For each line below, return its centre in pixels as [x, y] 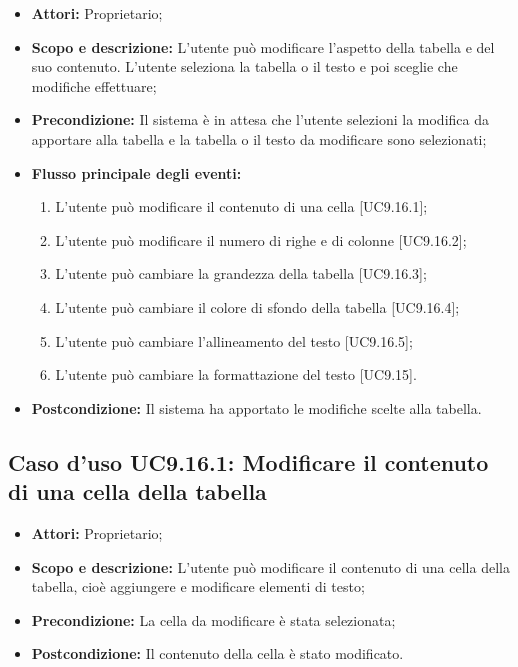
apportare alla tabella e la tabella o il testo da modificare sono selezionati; [259, 138]
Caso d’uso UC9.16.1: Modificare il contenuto [248, 461]
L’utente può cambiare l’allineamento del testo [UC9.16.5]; [234, 340]
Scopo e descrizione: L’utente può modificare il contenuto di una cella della [270, 566]
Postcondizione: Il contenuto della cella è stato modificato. [217, 653]
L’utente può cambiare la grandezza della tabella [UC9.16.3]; [241, 273]
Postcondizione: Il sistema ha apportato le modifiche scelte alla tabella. [256, 407]
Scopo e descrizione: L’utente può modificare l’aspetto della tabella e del [263, 46]
